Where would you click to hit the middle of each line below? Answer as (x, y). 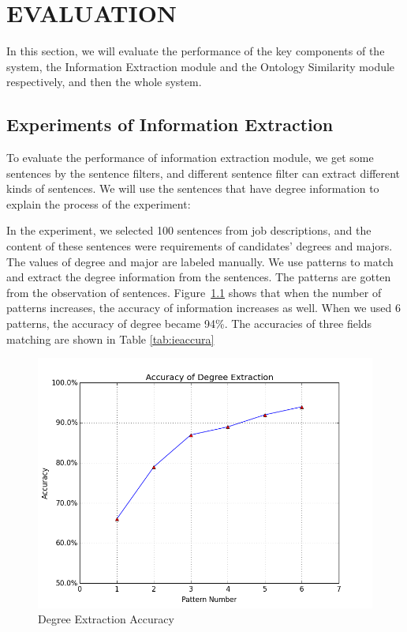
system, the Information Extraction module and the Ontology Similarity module (201, 66)
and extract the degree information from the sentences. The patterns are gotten (199, 277)
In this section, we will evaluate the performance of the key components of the (196, 51)
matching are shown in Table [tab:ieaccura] (110, 339)
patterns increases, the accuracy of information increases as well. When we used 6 (204, 308)
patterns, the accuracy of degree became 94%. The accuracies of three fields (189, 324)
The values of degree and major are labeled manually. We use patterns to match (200, 261)
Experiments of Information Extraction (170, 124)
